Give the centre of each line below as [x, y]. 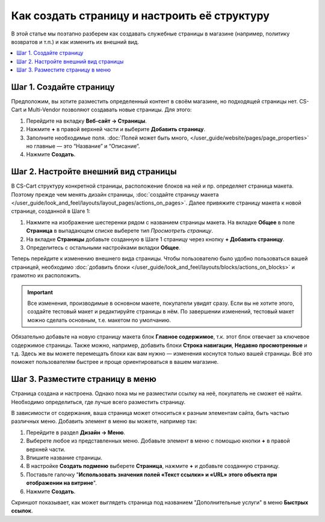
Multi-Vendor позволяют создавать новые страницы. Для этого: [110, 110]
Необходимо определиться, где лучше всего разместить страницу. [98, 402]
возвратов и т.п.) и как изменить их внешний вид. [75, 41]
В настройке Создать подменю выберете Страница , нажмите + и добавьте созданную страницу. [153, 466]
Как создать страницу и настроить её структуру [141, 16]
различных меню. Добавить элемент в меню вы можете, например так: [104, 422]
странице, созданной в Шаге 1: [51, 211]
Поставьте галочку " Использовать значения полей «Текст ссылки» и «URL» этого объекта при [152, 474]
